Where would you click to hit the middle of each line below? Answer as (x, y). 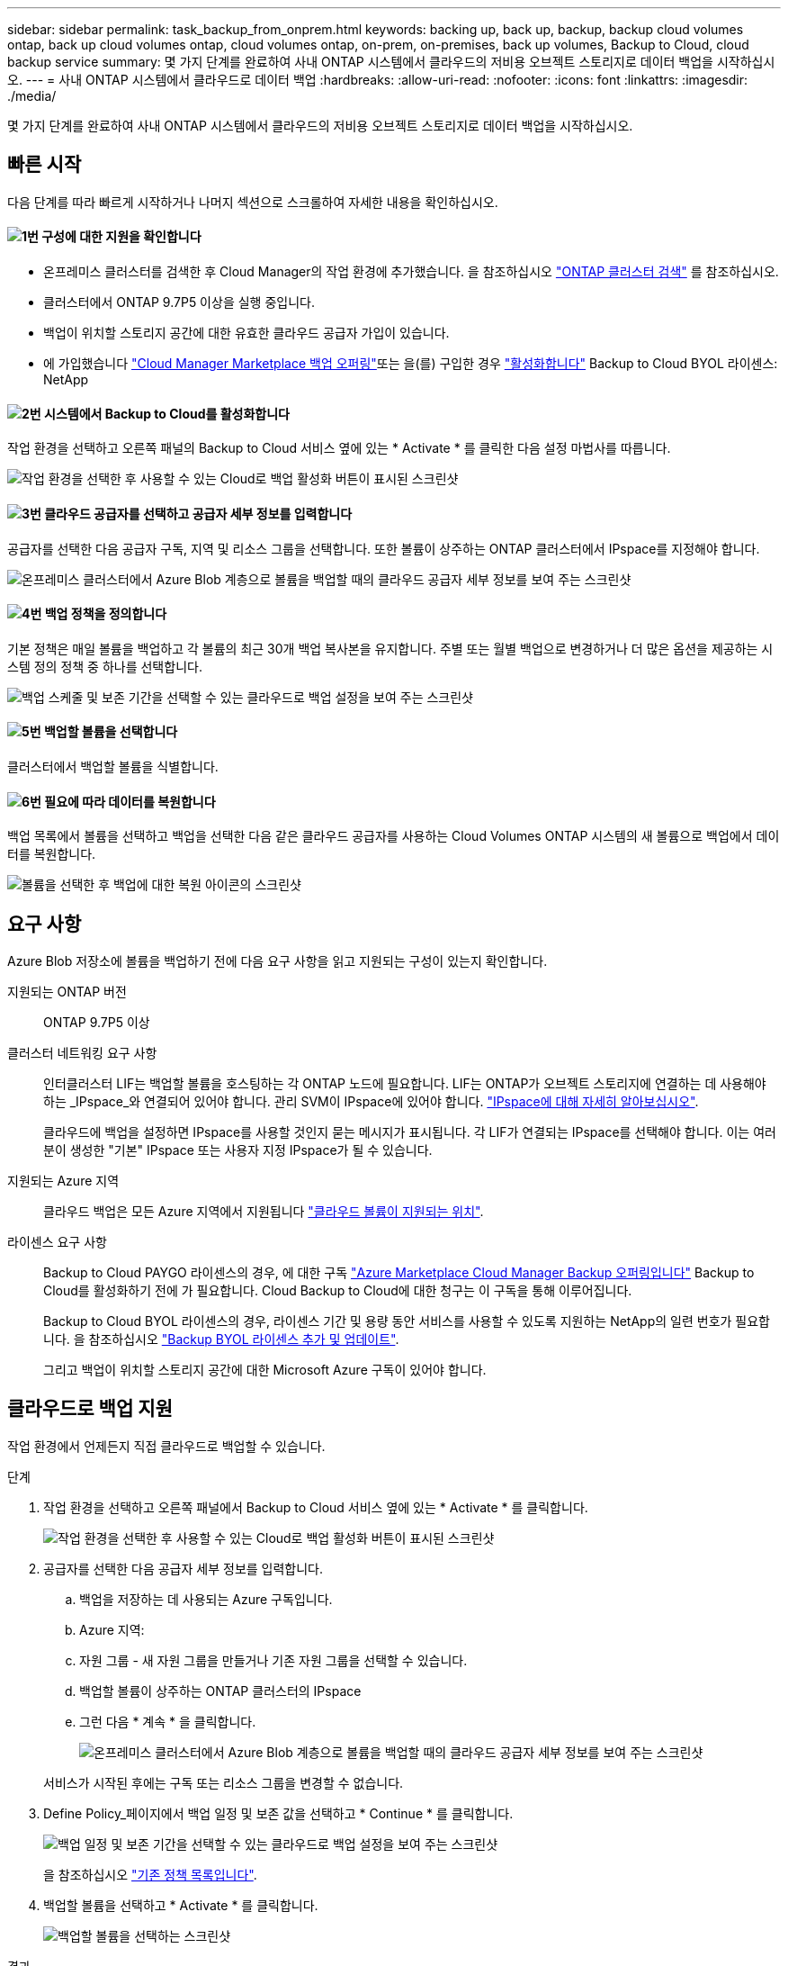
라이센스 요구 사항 (57, 1242)
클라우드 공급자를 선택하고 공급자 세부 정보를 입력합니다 (198, 513)
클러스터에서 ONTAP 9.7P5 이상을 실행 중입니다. (179, 302)
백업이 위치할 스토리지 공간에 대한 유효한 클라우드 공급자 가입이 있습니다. (246, 333)
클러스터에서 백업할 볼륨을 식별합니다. (113, 766)
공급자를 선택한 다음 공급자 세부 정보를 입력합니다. (184, 1568)
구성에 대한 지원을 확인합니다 (121, 237)
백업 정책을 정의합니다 (106, 614)
